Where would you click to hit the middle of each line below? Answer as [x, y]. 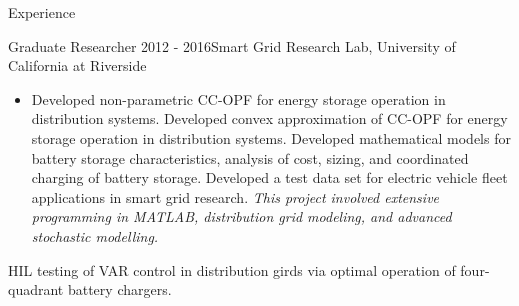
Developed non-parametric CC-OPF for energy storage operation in [238, 98]
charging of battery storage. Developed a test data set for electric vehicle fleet [269, 177]
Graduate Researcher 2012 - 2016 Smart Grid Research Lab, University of [232, 45]
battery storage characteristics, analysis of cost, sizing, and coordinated [250, 157]
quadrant [36, 289]
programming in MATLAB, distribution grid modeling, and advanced [241, 216]
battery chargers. [119, 289]
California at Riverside [77, 65]
